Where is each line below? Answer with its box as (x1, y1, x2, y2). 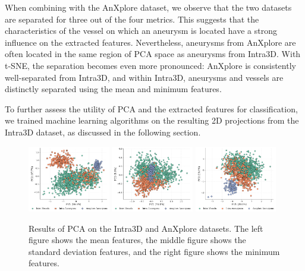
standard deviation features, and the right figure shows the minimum (29, 245, 280, 257)
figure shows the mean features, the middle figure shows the (29, 234, 246, 246)
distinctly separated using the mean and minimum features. (5, 83, 222, 95)
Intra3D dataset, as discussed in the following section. (5, 125, 201, 138)
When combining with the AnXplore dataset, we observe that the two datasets (5, 1, 292, 13)
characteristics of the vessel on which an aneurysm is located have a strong (5, 24, 277, 37)
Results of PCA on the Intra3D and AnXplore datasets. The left (29, 222, 263, 234)
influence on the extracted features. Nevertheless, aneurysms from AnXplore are (5, 36, 296, 48)
